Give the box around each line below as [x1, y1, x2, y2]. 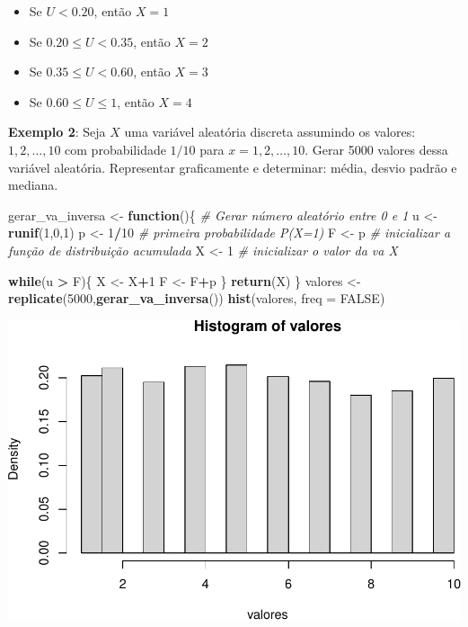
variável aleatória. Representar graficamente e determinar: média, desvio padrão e [8, 157, 457, 176]
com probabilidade [65, 139, 166, 158]
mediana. [8, 175, 58, 194]
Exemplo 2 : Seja [8, 122, 106, 141]
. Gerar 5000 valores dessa [305, 139, 448, 158]
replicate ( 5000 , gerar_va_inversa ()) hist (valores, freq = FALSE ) [8, 289, 385, 308]
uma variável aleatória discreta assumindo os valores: [124, 122, 416, 141]
